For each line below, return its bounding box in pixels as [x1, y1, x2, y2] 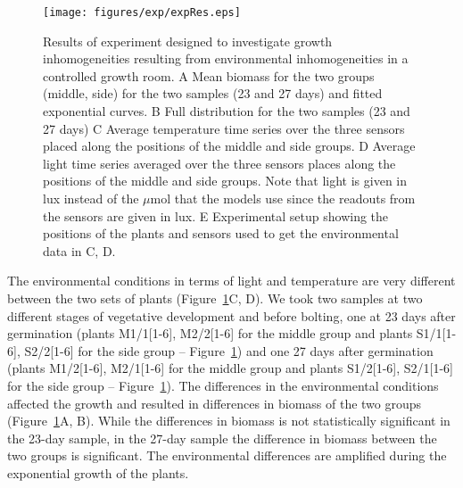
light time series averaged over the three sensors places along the [43, 153, 396, 172]
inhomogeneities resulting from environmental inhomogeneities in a [43, 49, 409, 68]
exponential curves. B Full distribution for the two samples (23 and [43, 102, 410, 120]
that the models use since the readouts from [174, 189, 416, 207]
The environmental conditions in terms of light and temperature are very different [7, 271, 456, 290]
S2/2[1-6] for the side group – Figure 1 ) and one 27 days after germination [24, 341, 434, 360]
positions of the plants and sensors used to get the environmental [43, 224, 399, 243]
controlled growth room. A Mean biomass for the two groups [43, 66, 375, 85]
